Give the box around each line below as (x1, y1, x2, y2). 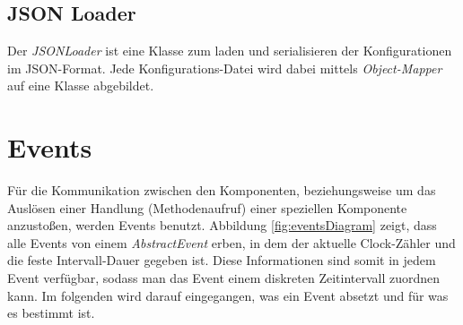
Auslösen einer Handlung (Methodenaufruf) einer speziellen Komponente (7, 198, 407, 217)
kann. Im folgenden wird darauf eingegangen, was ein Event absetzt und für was (7, 286, 449, 304)
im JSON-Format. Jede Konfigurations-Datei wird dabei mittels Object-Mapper (7, 58, 442, 77)
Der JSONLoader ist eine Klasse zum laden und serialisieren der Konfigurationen (7, 41, 452, 60)
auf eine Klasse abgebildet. (7, 76, 154, 95)
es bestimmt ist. (7, 304, 95, 322)
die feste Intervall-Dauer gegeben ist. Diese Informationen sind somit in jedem (7, 251, 436, 269)
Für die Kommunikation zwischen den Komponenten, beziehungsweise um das (7, 181, 436, 200)
